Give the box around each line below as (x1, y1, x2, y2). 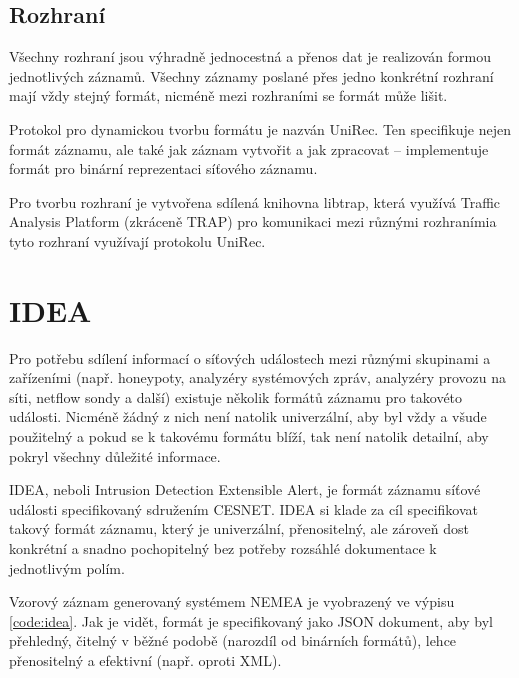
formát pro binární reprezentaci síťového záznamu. (9, 158, 318, 179)
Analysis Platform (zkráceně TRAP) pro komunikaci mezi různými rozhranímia (9, 211, 497, 232)
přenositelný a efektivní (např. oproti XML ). (9, 649, 282, 670)
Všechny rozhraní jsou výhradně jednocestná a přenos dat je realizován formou (9, 46, 492, 67)
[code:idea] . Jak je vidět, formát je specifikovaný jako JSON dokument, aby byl (9, 610, 493, 631)
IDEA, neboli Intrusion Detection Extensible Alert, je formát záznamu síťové (9, 479, 481, 500)
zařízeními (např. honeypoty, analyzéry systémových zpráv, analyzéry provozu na (9, 367, 507, 388)
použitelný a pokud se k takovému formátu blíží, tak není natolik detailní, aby (9, 426, 489, 447)
